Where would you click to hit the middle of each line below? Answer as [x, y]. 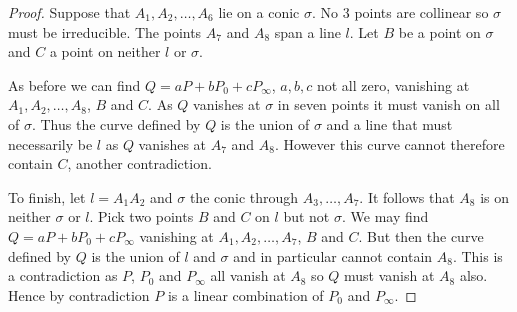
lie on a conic [259, 12]
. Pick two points [141, 216]
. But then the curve [421, 235]
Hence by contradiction [79, 294]
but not [306, 216]
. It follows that [407, 196]
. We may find [385, 216]
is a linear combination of [245, 294]
